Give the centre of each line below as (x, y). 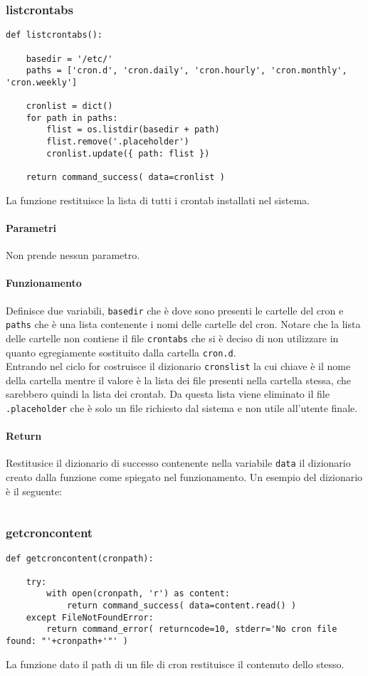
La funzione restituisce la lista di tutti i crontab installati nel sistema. (158, 200)
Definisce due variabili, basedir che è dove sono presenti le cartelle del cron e (175, 310)
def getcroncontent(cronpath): (80, 558)
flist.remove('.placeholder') (118, 142)
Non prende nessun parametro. (73, 255)
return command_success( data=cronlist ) (125, 178)
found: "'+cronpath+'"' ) (67, 641)
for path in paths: (72, 118)
